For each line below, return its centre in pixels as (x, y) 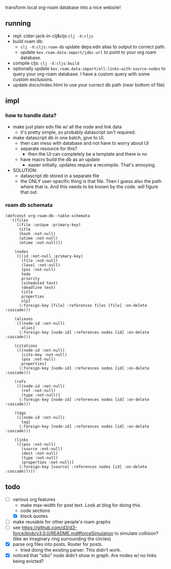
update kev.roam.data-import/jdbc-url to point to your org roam (88, 52)
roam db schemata (29, 205)
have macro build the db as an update (60, 159)
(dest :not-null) (40, 453)
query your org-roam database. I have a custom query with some (81, 74)
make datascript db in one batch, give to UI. (58, 137)
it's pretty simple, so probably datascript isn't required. (78, 132)
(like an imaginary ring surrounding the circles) (62, 539)
